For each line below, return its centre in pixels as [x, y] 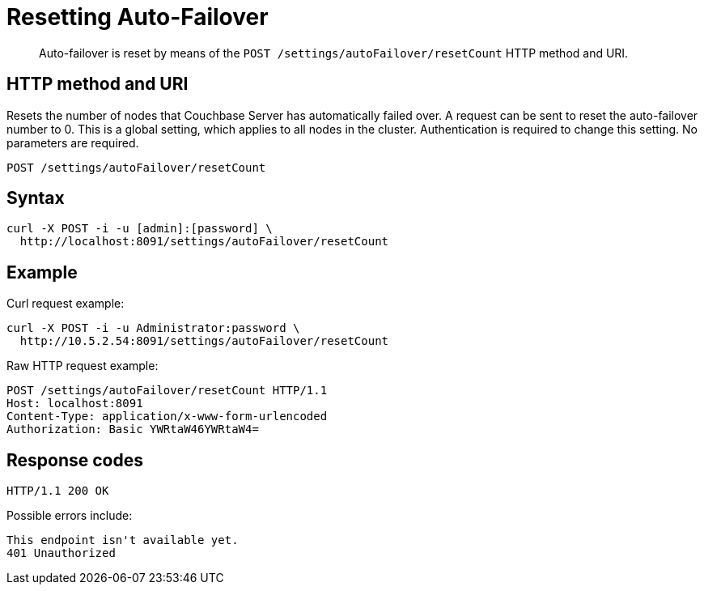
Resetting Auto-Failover [138, 17]
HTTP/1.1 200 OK [58, 491]
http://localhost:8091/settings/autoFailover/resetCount [204, 242]
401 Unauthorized [61, 553]
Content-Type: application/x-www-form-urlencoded [167, 417]
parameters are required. [73, 142]
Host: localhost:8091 [75, 404]
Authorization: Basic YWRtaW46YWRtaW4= [133, 429]
